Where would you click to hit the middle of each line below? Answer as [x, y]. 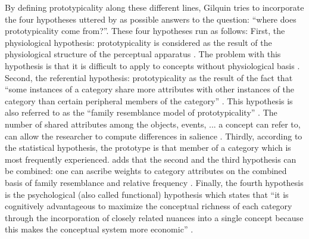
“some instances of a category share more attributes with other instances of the [150, 89]
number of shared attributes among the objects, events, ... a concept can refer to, [153, 124]
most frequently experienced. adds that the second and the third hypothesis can [151, 159]
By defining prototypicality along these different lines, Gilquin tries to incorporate [154, 7]
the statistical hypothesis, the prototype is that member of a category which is [148, 148]
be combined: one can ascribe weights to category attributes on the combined [146, 171]
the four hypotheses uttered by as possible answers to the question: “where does [151, 19]
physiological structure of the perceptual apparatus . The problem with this [143, 54]
